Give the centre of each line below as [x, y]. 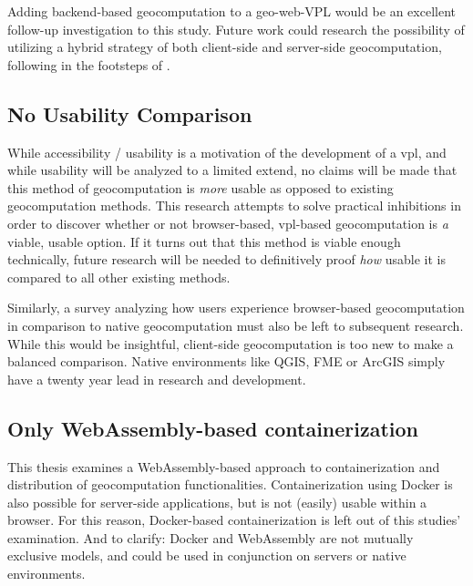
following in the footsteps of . [89, 64]
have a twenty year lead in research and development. [157, 379]
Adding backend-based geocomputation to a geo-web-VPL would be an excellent [231, 11]
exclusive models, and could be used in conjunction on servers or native [207, 555]
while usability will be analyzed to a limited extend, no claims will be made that [232, 170]
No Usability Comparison [130, 113]
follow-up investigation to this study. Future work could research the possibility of [236, 29]
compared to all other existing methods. [119, 277]
